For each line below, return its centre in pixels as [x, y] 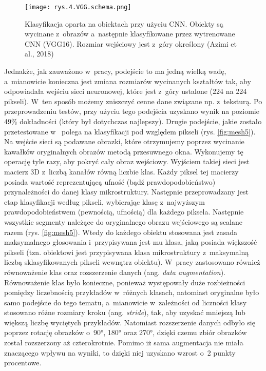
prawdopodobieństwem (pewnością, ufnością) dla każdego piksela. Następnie [124, 212]
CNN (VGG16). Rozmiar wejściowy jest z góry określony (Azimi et [131, 43]
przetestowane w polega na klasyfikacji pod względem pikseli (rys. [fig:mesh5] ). [130, 131]
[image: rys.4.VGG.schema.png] [78, 7]
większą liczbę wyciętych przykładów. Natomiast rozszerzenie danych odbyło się [130, 322]
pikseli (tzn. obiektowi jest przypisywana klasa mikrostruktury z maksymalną [127, 252]
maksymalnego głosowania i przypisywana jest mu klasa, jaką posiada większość [131, 242]
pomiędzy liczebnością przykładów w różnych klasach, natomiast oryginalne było [132, 292]
